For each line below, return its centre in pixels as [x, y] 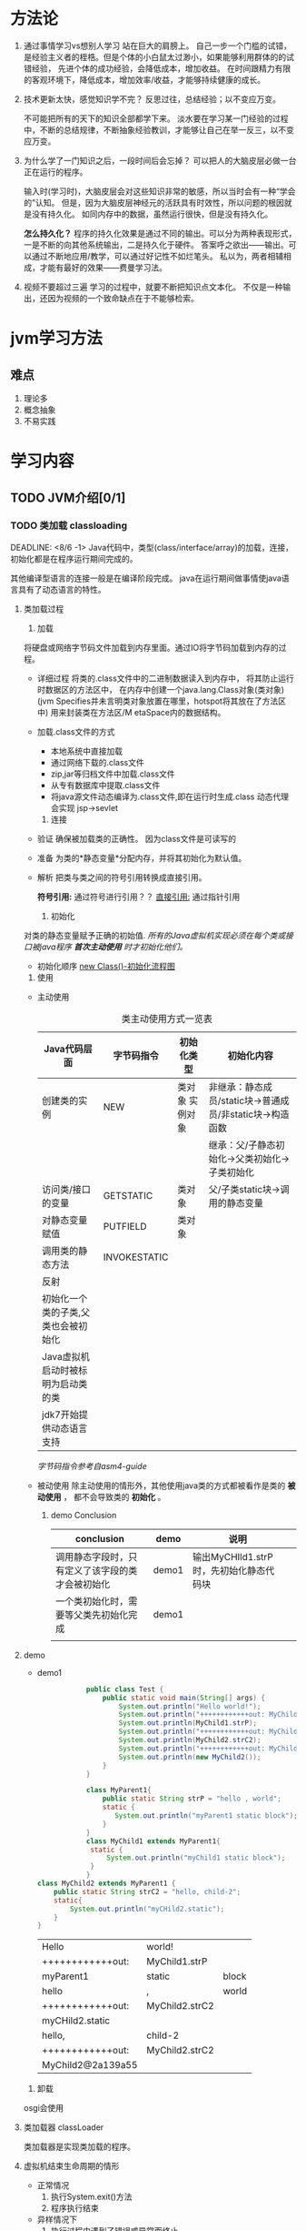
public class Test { [125, 1689]
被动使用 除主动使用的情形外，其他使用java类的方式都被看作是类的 [161, 1486]
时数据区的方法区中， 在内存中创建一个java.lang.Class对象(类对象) [161, 689]
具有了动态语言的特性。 [62, 589]
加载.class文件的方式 [76, 731]
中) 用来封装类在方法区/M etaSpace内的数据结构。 [131, 712]
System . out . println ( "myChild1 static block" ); [196, 1858]
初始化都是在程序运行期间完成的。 [74, 558]
